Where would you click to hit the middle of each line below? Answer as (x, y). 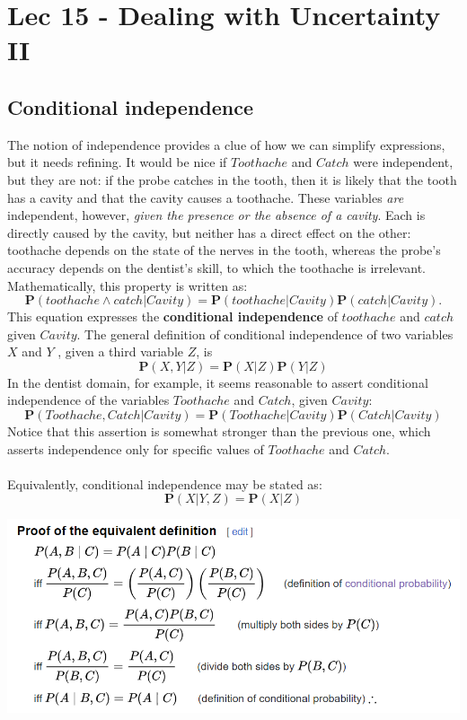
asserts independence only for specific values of (136, 448)
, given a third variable (121, 351)
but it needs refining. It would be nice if (117, 162)
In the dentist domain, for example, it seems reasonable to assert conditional (218, 382)
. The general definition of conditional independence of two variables (265, 334)
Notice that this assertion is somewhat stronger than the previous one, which (219, 431)
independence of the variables (88, 400)
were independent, (403, 162)
